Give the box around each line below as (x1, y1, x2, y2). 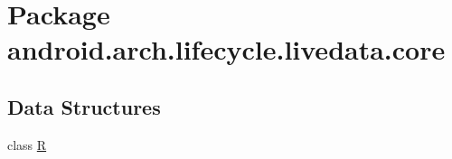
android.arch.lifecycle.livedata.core (7, 31, 446, 68)
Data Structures (7, 92, 161, 120)
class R (7, 135, 47, 154)
